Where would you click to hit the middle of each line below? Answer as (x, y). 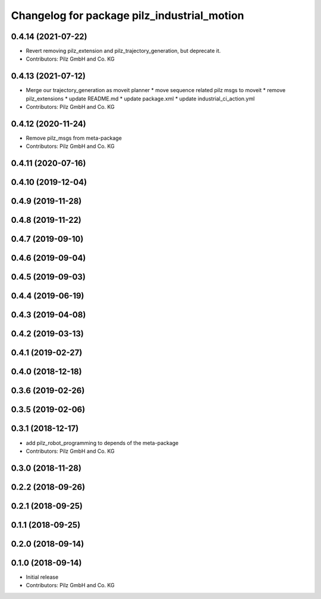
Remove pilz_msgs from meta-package (74, 138)
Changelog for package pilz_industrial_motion (128, 15)
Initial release (42, 577)
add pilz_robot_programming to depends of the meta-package (102, 443)
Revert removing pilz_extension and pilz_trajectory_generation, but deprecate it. (123, 51)
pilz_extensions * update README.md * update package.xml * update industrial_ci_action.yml (140, 99)
